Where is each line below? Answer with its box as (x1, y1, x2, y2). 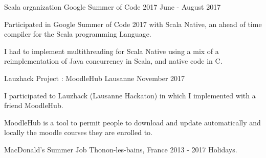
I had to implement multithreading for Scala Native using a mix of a (4, 45, 219, 56)
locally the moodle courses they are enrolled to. (4, 127, 152, 138)
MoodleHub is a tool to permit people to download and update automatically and (4, 117, 261, 127)
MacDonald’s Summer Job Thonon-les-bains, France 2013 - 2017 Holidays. (4, 144, 237, 154)
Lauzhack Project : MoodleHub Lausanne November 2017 (4, 72, 185, 83)
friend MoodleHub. (4, 100, 63, 111)
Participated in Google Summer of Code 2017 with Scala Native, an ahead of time (4, 18, 262, 29)
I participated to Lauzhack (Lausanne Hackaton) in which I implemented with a (4, 90, 256, 100)
